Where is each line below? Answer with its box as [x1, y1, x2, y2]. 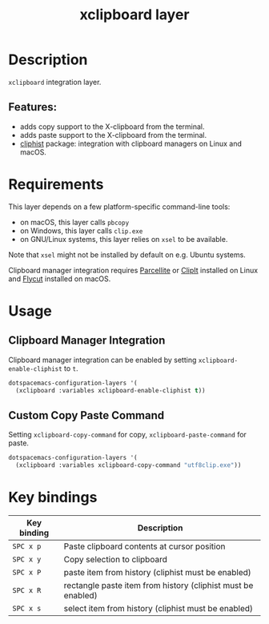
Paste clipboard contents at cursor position [63, 541, 226, 552]
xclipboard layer [79, 6, 190, 24]
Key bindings [8, 489, 98, 506]
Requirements [8, 175, 104, 193]
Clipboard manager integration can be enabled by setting [8, 355, 197, 364]
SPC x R [12, 586, 42, 594]
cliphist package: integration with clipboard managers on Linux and [19, 139, 242, 148]
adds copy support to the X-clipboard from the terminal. [19, 122, 206, 131]
